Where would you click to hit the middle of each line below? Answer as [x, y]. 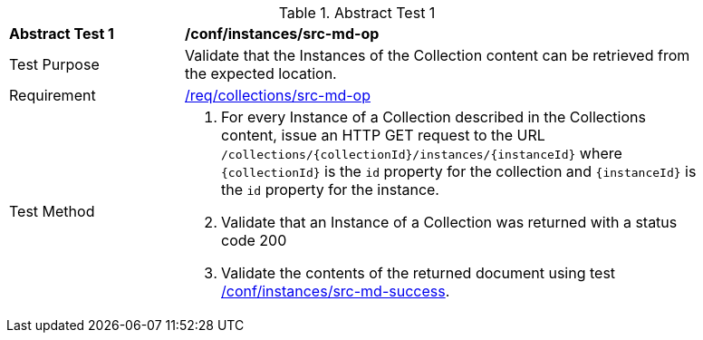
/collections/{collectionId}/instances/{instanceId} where [422, 153]
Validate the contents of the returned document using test [419, 273]
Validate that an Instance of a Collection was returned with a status [449, 222]
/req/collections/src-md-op [278, 95]
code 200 [254, 240]
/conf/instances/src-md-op [282, 34]
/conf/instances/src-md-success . [336, 291]
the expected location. [261, 73]
